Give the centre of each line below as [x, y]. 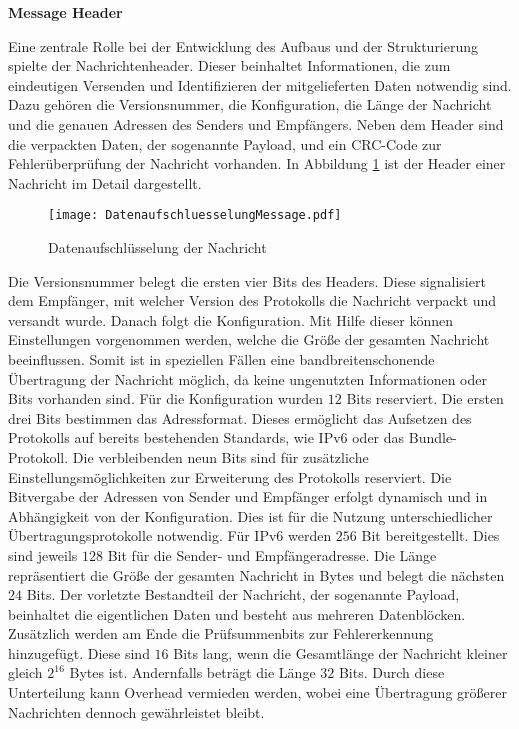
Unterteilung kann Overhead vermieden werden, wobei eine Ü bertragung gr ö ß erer [257, 692]
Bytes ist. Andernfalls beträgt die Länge [192, 672]
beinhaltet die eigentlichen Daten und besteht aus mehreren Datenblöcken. [237, 613]
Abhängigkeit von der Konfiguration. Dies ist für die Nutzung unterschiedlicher [250, 515]
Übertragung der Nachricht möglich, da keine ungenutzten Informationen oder [247, 378]
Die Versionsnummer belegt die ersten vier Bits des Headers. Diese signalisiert [247, 280]
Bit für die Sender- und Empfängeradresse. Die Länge [272, 554]
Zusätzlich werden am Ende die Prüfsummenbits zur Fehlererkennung [221, 633]
